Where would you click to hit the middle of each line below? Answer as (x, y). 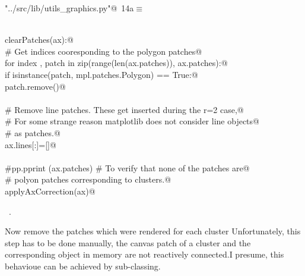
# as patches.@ (33, 132)
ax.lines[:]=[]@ (31, 144)
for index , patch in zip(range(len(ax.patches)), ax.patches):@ (116, 63)
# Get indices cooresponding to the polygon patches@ (104, 51)
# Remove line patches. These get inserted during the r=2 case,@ (124, 109)
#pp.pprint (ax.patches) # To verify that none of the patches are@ (127, 167)
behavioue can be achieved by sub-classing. (83, 266)
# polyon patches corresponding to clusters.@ (88, 179)
